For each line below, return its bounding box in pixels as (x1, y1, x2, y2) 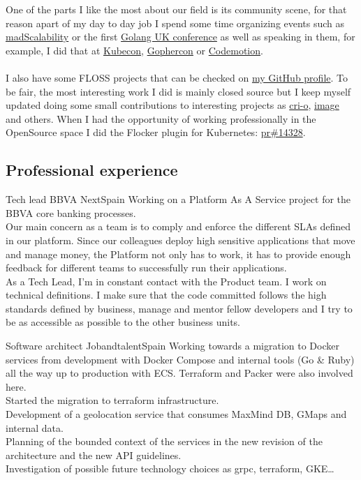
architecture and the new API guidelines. (6, 447, 182, 462)
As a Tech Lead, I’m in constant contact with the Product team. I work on (6, 273, 327, 288)
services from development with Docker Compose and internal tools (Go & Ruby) (6, 352, 355, 366)
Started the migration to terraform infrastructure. (6, 393, 219, 407)
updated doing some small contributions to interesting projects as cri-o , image (6, 98, 339, 112)
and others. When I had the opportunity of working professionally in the (6, 111, 316, 126)
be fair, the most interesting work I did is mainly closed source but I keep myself (6, 84, 351, 98)
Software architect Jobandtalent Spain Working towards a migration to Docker (6, 338, 339, 353)
